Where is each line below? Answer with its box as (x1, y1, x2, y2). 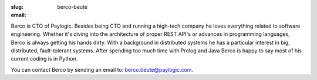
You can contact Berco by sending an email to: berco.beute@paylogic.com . (11, 66, 194, 73)
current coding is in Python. (11, 55, 78, 62)
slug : (11, 4, 23, 10)
